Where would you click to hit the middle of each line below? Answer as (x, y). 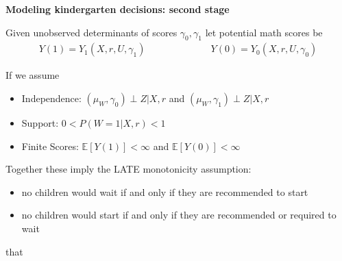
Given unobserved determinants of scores (91, 32)
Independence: (51, 98)
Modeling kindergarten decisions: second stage (118, 9)
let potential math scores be (264, 32)
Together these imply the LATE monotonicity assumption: (129, 169)
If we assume (33, 75)
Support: (40, 123)
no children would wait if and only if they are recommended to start (165, 191)
